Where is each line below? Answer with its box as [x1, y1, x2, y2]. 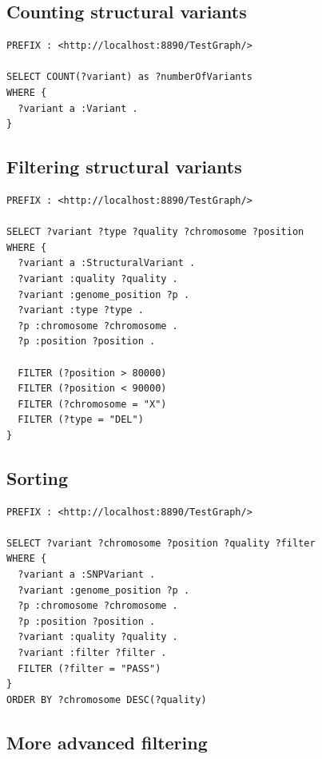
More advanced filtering [6, 729, 208, 754]
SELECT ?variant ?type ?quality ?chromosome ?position [6, 226, 304, 238]
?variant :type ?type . [18, 304, 144, 316]
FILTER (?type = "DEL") [18, 414, 144, 426]
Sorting [6, 465, 69, 490]
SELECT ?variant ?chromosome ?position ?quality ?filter [6, 537, 316, 549]
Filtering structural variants [6, 154, 242, 179]
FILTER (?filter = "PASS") [18, 662, 161, 674]
